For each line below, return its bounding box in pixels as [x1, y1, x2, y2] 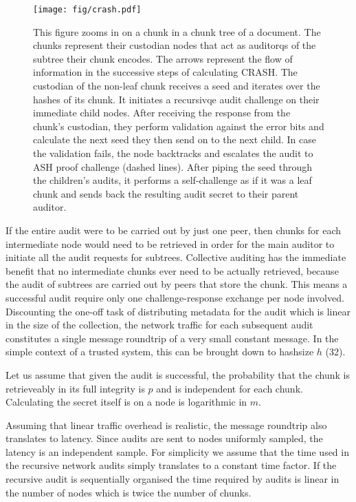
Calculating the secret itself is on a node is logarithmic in [5, 395, 247, 409]
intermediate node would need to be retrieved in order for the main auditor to [5, 236, 335, 251]
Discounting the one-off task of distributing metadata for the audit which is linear [5, 304, 351, 318]
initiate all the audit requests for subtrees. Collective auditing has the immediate [5, 250, 346, 264]
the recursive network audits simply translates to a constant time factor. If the [5, 458, 337, 472]
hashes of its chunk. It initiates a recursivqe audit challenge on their [33, 92, 320, 106]
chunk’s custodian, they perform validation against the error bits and [33, 118, 324, 133]
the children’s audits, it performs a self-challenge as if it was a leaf [33, 173, 312, 187]
